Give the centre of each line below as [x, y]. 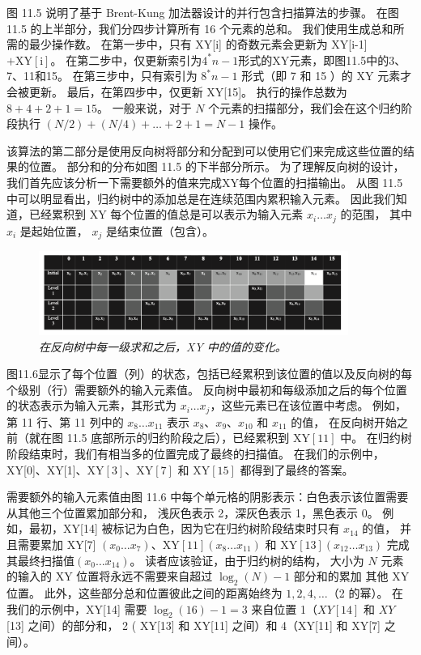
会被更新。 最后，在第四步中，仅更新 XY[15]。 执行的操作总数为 [177, 91]
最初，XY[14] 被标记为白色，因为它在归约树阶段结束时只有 [184, 528]
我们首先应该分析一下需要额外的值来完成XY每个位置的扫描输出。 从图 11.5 [205, 182]
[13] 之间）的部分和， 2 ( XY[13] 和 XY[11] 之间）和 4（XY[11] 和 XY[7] [193, 625]
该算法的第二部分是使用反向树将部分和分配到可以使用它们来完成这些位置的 [205, 150]
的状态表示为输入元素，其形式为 [91, 405]
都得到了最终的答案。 [297, 469]
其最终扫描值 [40, 560]
